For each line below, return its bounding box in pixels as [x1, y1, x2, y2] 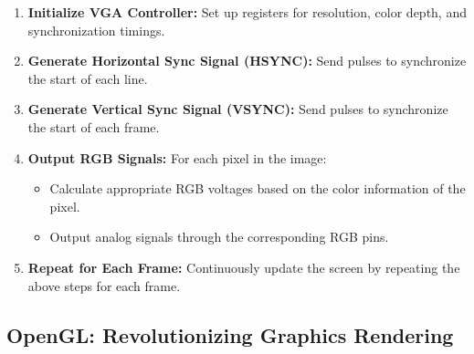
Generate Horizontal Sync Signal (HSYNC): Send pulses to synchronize [27, 51, 467, 70]
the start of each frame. [27, 117, 160, 136]
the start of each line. [27, 68, 148, 88]
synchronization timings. [27, 20, 165, 39]
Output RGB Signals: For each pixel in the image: [27, 148, 327, 167]
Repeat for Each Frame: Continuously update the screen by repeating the [27, 257, 460, 276]
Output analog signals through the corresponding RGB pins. [49, 227, 389, 246]
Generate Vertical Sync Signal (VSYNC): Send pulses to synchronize [27, 99, 448, 119]
